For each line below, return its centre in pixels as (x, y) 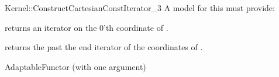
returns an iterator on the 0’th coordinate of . (87, 27)
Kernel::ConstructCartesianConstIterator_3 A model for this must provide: (140, 8)
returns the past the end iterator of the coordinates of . (104, 47)
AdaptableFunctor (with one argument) (75, 66)
